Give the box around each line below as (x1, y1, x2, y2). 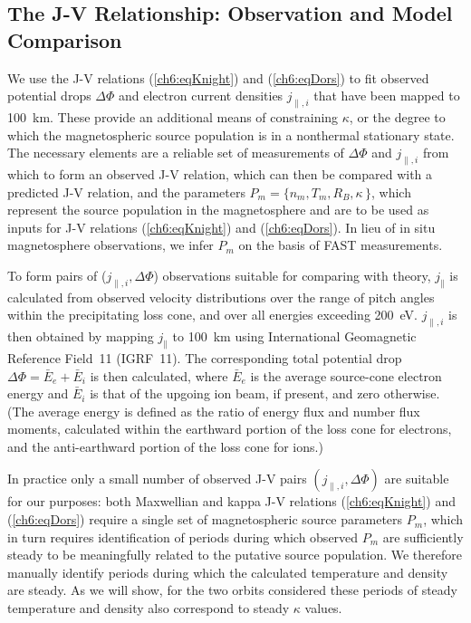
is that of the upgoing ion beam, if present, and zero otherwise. (90, 384, 440, 403)
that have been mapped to (313, 86, 460, 105)
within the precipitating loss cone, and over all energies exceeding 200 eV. (7, 305, 418, 324)
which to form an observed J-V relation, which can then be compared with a (7, 164, 433, 183)
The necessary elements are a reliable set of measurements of (7, 143, 344, 162)
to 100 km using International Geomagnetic (172, 327, 417, 346)
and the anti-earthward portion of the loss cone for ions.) (7, 436, 323, 455)
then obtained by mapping (7, 327, 154, 346)
